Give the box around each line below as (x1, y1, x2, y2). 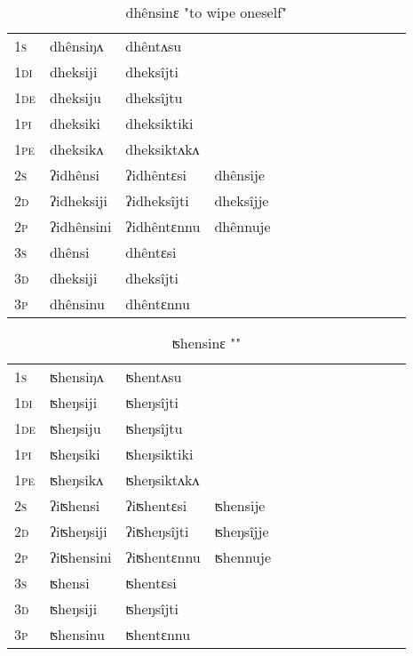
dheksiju (49, 87, 101, 108)
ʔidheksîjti (125, 190, 189, 211)
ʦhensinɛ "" (171, 332, 242, 353)
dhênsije (214, 164, 265, 185)
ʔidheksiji (49, 190, 107, 211)
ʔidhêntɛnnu (125, 216, 201, 236)
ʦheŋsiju (49, 418, 101, 438)
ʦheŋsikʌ (49, 469, 104, 490)
